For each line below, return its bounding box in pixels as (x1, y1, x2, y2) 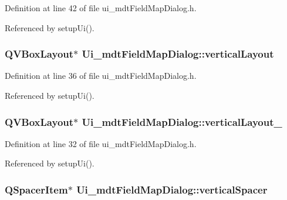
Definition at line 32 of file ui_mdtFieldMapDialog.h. (5, 137, 197, 149)
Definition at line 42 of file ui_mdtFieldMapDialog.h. (5, 2, 197, 14)
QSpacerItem (5, 182, 68, 196)
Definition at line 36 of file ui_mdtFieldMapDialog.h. (5, 69, 197, 82)
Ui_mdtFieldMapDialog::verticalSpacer (76, 182, 268, 196)
